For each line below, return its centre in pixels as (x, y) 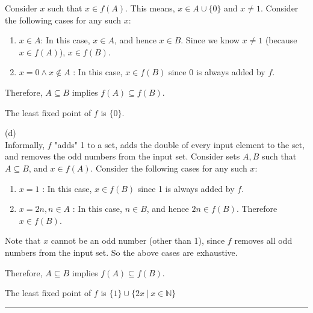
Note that (23, 240)
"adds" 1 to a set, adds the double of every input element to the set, (179, 144)
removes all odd (263, 240)
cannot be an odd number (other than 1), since (138, 240)
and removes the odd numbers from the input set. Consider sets (122, 156)
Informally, (25, 144)
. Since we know (210, 40)
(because (281, 40)
